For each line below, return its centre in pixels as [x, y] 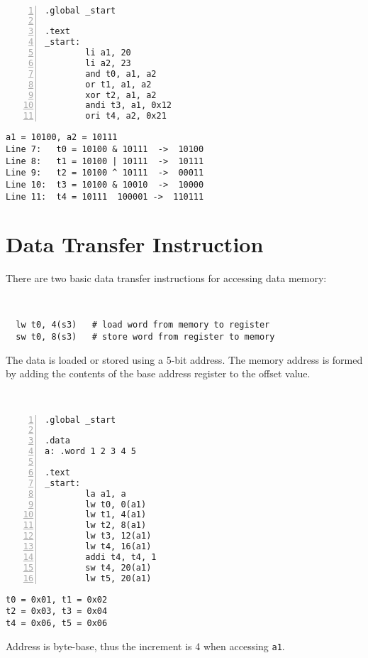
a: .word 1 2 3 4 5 [90, 452]
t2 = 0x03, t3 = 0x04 [57, 611]
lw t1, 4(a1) [116, 515]
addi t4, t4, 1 [121, 557]
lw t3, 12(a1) [118, 536]
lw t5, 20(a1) [118, 578]
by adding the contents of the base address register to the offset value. [158, 373]
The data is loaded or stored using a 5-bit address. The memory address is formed [184, 359]
